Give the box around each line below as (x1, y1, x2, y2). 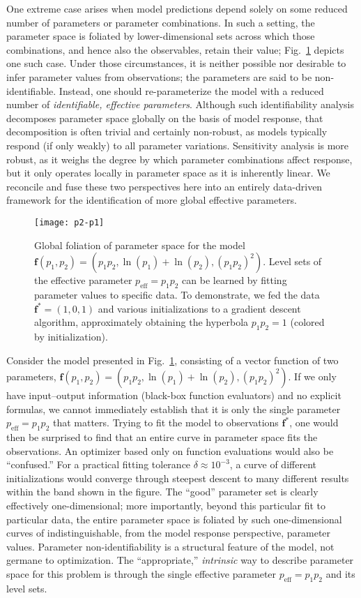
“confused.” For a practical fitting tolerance (6, 457, 191, 472)
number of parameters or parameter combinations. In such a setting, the (6, 15, 315, 29)
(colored (290, 315, 325, 329)
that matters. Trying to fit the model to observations (52, 415, 279, 430)
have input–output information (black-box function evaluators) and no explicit (6, 388, 341, 403)
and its (325, 567, 355, 581)
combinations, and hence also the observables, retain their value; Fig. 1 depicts (6, 42, 344, 57)
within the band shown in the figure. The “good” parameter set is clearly (6, 484, 318, 499)
